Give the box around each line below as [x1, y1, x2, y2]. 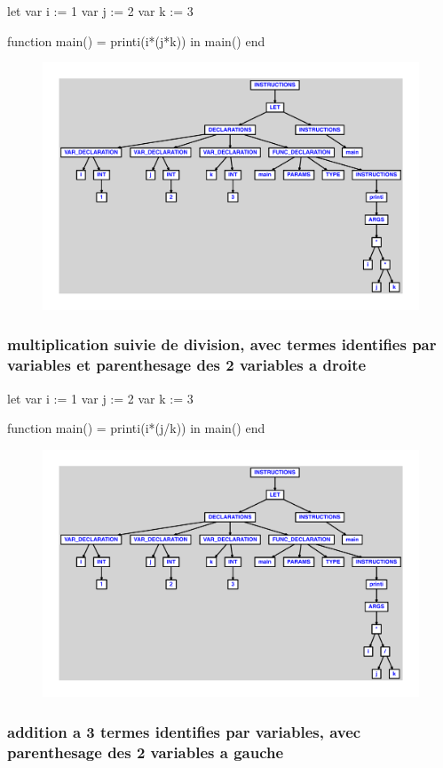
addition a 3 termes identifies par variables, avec [7, 720, 361, 742]
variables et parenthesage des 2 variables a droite [7, 354, 367, 376]
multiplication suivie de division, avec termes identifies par [7, 333, 437, 356]
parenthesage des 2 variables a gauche [7, 740, 284, 763]
